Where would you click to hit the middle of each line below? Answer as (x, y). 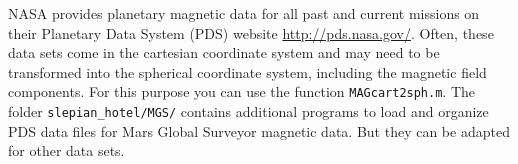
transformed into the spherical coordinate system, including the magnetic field (247, 71)
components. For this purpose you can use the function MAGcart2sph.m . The (242, 91)
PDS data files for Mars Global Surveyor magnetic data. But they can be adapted (259, 130)
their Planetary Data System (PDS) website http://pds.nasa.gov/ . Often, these (251, 32)
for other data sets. (66, 150)
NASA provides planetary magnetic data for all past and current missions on (244, 13)
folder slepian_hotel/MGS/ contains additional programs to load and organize (248, 111)
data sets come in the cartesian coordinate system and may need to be (224, 52)
